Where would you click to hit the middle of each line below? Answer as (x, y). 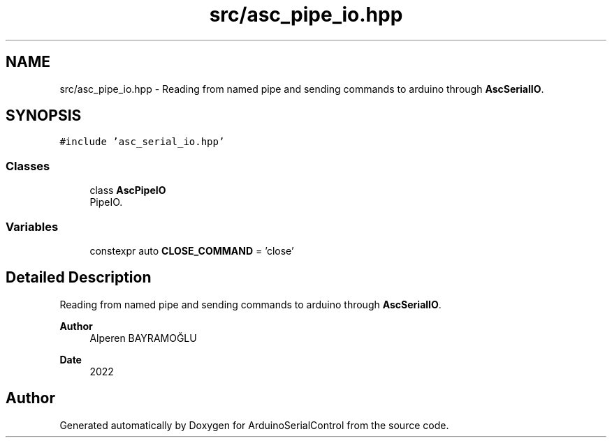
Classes (28, 166)
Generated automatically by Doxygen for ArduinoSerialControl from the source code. (254, 425)
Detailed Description (79, 278)
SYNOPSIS (44, 116)
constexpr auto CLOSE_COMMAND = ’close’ (192, 250)
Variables (32, 226)
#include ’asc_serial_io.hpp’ (142, 142)
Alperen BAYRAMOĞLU (143, 338)
